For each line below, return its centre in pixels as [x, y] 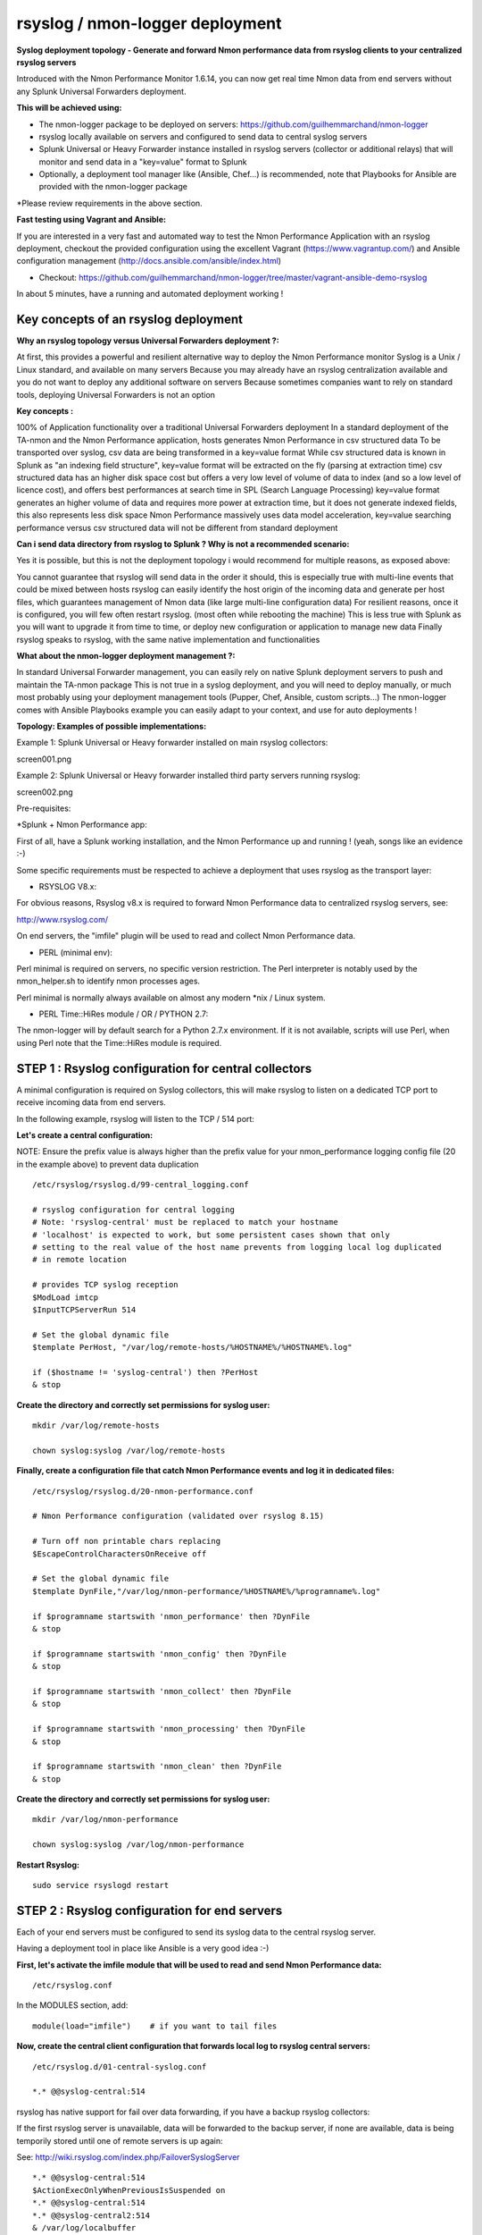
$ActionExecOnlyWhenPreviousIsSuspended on [129, 2190]
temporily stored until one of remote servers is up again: [120, 2140]
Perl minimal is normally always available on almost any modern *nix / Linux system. [171, 998]
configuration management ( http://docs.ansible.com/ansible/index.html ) [149, 261]
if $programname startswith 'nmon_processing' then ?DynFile [169, 1729]
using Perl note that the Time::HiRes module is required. [119, 1042]
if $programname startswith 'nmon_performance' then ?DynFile [171, 1616]
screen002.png [45, 792]
